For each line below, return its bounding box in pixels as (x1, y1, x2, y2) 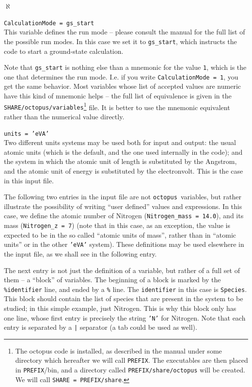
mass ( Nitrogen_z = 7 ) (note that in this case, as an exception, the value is (4, 220, 230, 230)
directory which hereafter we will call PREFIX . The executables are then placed (15, 355, 248, 365)
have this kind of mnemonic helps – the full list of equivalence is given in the (4, 91, 232, 100)
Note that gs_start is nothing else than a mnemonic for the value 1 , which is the (4, 62, 247, 72)
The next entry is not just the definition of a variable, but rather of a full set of (4, 265, 240, 275)
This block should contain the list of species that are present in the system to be (4, 293, 243, 304)
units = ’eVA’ (4, 130, 49, 137)
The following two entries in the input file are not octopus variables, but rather (4, 192, 241, 202)
